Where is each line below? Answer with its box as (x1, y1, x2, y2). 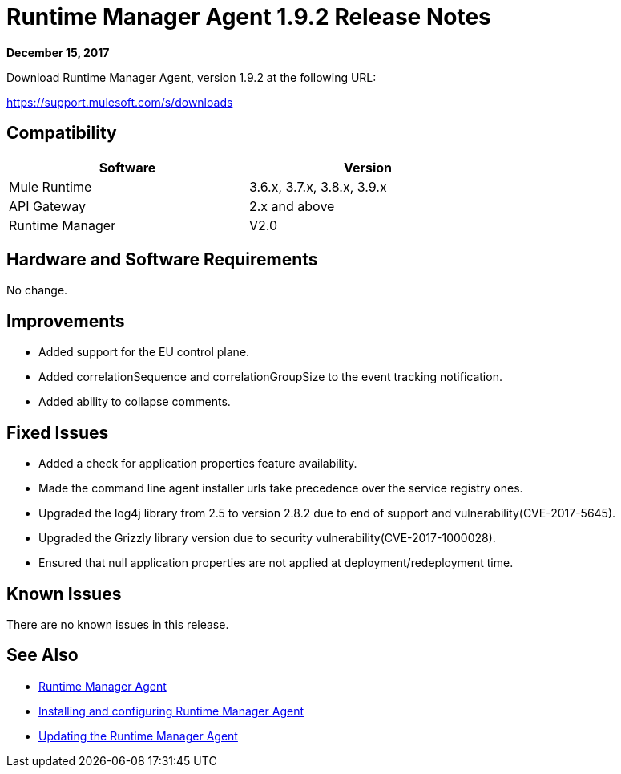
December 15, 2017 (6, 45, 110, 59)
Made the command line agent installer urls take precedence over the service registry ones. (38, 481, 523, 496)
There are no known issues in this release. (6, 617, 229, 631)
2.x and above (249, 197, 335, 214)
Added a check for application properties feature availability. (38, 456, 357, 471)
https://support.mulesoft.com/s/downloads (6, 95, 233, 109)
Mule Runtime (9, 178, 92, 195)
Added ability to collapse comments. (38, 395, 231, 409)
